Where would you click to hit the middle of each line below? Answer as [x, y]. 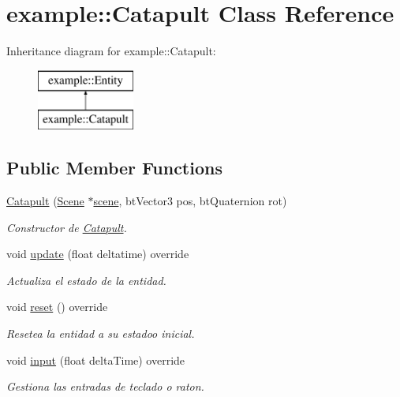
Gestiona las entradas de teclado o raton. [105, 386]
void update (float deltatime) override [98, 254]
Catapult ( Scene [45, 201]
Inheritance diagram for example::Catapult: [111, 51]
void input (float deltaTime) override [96, 360]
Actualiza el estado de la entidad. [86, 280]
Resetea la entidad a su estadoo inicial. [101, 333]
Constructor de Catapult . [67, 227]
